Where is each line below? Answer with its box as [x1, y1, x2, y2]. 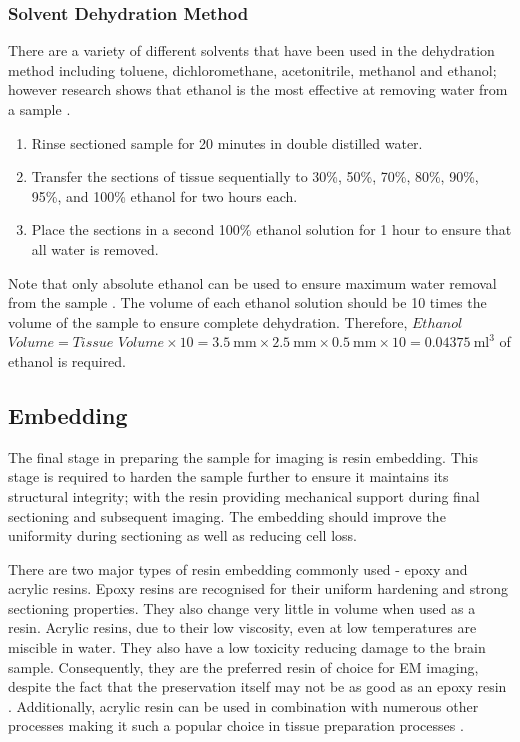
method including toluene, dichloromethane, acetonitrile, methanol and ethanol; [8, 59, 497, 80]
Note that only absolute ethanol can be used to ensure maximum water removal [8, 272, 497, 293]
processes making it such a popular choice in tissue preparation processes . [8, 715, 464, 736]
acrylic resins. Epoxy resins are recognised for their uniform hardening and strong [8, 578, 509, 599]
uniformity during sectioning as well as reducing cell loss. [8, 525, 357, 546]
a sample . [8, 99, 71, 119]
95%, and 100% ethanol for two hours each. [31, 185, 298, 206]
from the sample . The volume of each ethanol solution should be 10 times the [8, 292, 487, 313]
